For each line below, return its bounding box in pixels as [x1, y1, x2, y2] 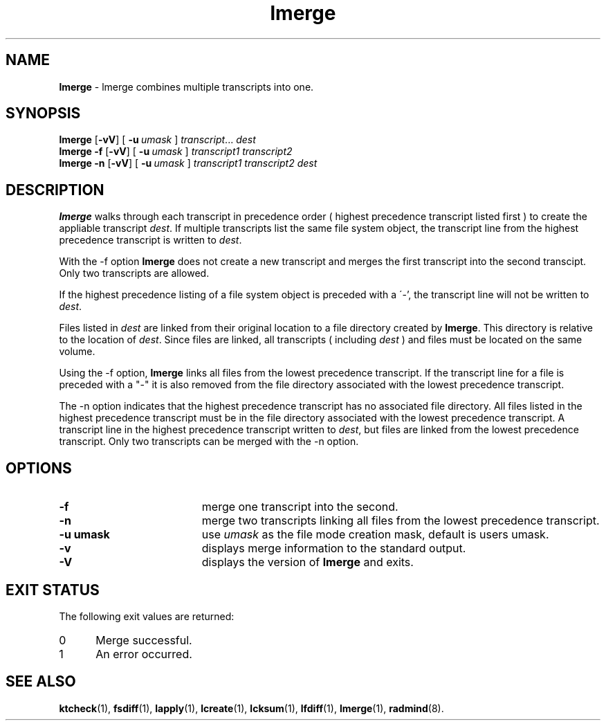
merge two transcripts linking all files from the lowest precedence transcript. [201, 514, 600, 528]
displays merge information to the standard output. [201, 541, 466, 556]
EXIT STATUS [6, 581, 100, 599]
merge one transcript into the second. [201, 500, 398, 514]
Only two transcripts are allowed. [59, 267, 210, 280]
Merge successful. [95, 633, 192, 647]
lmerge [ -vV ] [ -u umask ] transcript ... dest [59, 134, 256, 146]
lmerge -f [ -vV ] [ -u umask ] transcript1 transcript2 [59, 145, 293, 158]
